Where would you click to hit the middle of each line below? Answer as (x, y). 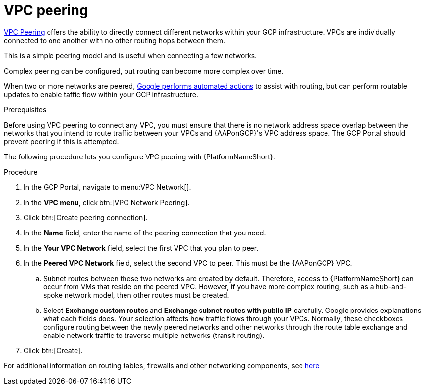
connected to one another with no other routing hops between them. (115, 40)
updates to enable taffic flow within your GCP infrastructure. (101, 94)
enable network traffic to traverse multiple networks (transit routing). (154, 335)
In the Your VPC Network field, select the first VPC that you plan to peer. (141, 248)
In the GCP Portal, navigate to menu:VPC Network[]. (107, 187)
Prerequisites (25, 109)
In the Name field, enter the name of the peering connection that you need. (145, 233)
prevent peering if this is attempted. (62, 141)
